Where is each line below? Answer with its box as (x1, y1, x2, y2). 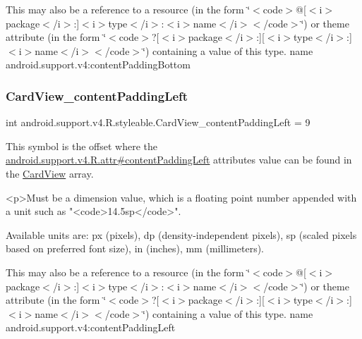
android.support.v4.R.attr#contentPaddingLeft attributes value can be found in (6, 152, 352, 167)
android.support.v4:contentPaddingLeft (6, 320, 176, 335)
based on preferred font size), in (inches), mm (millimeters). (6, 241, 265, 256)
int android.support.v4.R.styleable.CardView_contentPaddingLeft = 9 (6, 115, 310, 130)
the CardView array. (6, 166, 94, 180)
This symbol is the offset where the (6, 138, 157, 153)
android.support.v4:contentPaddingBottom (6, 57, 191, 72)
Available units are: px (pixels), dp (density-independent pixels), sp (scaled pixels (6, 227, 357, 242)
